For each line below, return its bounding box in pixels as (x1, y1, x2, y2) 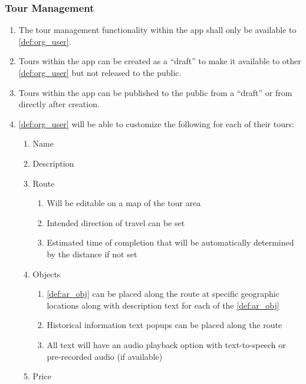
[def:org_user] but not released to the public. (18, 67, 182, 78)
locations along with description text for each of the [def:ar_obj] (47, 299, 279, 311)
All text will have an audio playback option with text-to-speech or (47, 338, 286, 350)
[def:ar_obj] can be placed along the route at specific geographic (47, 287, 279, 300)
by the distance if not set (47, 247, 137, 260)
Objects (32, 267, 61, 280)
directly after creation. (18, 98, 100, 110)
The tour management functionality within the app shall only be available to (18, 24, 297, 36)
